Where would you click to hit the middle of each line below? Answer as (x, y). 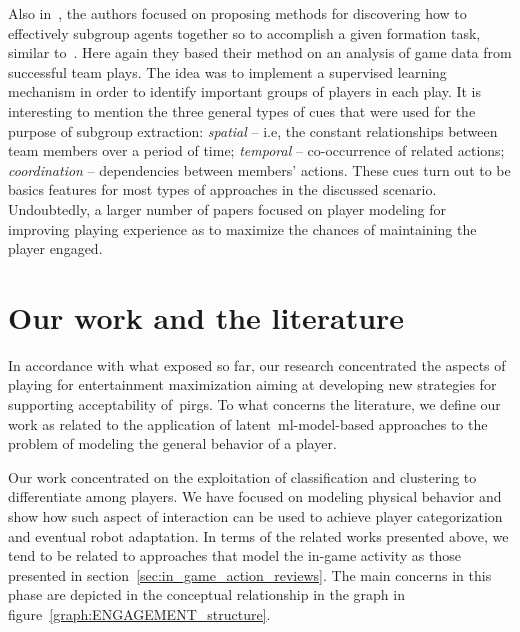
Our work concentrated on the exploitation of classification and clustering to (242, 476)
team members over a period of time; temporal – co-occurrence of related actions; (256, 150)
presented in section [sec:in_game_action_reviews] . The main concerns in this (250, 574)
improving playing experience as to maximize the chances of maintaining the (242, 228)
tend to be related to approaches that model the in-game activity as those (234, 555)
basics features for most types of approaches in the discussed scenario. (222, 189)
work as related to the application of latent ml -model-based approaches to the (248, 423)
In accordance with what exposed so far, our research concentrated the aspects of (257, 364)
